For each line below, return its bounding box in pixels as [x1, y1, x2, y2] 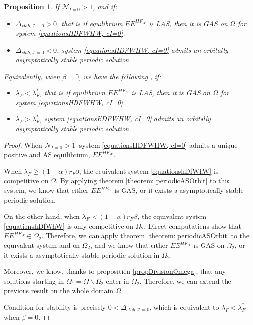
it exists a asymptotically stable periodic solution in [4, 249, 160, 260]
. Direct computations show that [144, 220, 241, 231]
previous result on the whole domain [4, 285, 114, 296]
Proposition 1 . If [4, 1, 60, 11]
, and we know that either [90, 240, 168, 250]
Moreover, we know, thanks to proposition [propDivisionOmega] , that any [4, 266, 226, 276]
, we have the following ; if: [78, 71, 161, 81]
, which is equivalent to [149, 301, 219, 312]
